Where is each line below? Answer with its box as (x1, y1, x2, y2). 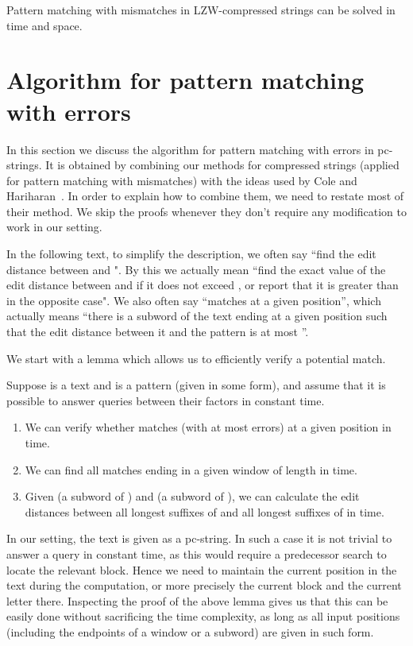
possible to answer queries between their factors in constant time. (6, 392, 325, 408)
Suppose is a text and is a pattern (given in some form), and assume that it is (6, 377, 386, 393)
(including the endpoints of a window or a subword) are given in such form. (6, 623, 374, 640)
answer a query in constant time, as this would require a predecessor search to (6, 545, 387, 562)
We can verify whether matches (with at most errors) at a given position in (25, 419, 392, 435)
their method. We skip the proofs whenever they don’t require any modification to (6, 203, 407, 219)
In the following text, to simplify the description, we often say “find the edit (6, 246, 376, 262)
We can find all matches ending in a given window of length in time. (25, 461, 357, 478)
